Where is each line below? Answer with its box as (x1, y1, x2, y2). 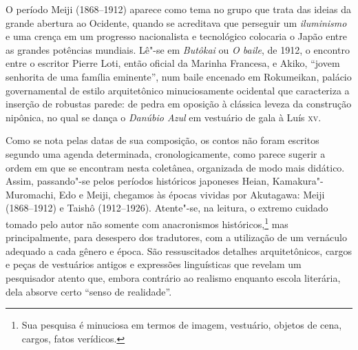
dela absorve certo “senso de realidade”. (6, 284, 172, 298)
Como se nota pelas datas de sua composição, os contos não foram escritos (6, 133, 319, 147)
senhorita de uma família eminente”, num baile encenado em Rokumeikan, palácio (6, 69, 352, 83)
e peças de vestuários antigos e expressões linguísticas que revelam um (6, 257, 302, 271)
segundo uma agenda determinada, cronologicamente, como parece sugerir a (6, 146, 326, 161)
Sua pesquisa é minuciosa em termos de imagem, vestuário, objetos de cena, (21, 318, 342, 332)
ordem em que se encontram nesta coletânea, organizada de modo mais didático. (6, 160, 345, 174)
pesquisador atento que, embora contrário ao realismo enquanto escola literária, (6, 270, 341, 285)
